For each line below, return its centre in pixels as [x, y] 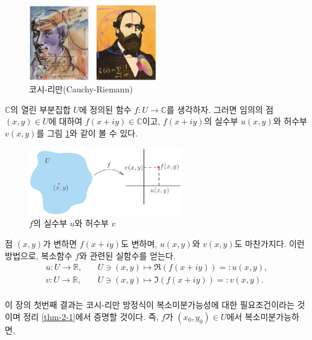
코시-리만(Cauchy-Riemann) [81, 89]
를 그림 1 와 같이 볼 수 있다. [87, 133]
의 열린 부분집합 [40, 109]
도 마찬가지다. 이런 [269, 244]
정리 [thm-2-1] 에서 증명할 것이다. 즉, [91, 316]
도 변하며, [139, 244]
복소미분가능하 [272, 316]
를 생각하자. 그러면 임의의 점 [220, 109]
